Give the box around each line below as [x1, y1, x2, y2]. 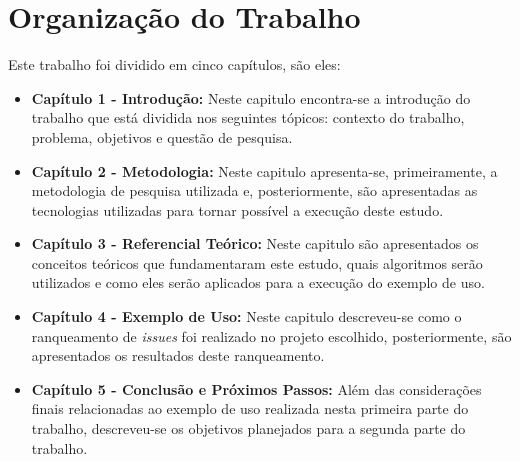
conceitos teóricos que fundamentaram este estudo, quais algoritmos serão [31, 252, 483, 273]
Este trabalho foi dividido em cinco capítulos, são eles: [8, 54, 341, 75]
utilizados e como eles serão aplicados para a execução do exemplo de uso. [31, 272, 485, 293]
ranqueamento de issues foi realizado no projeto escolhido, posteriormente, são [31, 325, 512, 346]
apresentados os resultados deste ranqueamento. [31, 345, 325, 366]
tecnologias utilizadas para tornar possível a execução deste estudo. [31, 199, 444, 220]
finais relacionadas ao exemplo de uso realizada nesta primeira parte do [31, 398, 469, 419]
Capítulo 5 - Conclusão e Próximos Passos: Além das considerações [31, 378, 482, 399]
